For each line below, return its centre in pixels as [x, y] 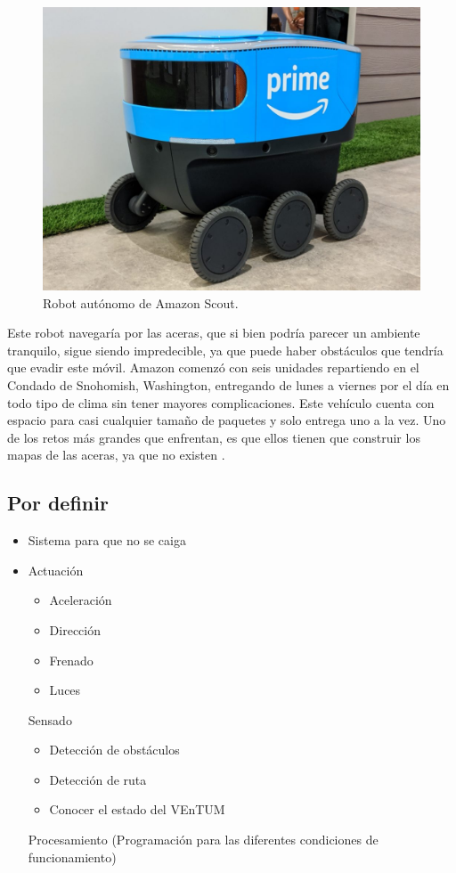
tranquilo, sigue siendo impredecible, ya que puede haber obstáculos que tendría [225, 350]
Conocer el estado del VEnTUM [137, 809]
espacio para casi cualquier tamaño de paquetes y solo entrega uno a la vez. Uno [227, 420]
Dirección [75, 629]
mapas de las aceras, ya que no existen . [116, 455]
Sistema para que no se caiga [107, 540]
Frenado [71, 660]
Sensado [50, 719]
